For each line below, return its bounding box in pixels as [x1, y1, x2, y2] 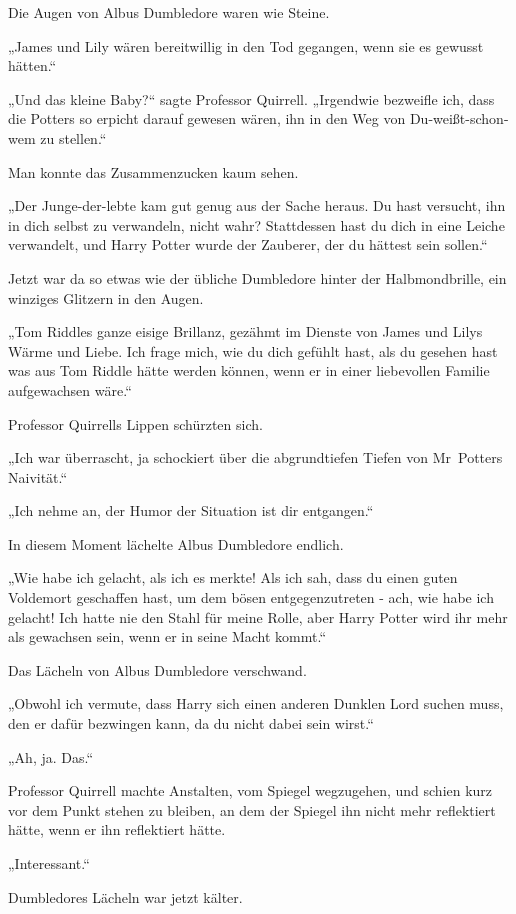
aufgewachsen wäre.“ [8, 379, 132, 400]
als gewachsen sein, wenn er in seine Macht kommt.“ [8, 626, 326, 647]
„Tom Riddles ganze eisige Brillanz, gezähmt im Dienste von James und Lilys [8, 321, 483, 342]
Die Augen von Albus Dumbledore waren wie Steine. [8, 2, 330, 22]
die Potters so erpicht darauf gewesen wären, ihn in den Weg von [8, 108, 406, 129]
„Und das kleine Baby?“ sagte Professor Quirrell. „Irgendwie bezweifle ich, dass [8, 88, 495, 109]
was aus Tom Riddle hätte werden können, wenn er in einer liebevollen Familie [8, 360, 490, 381]
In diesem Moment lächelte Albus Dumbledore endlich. [8, 533, 344, 554]
